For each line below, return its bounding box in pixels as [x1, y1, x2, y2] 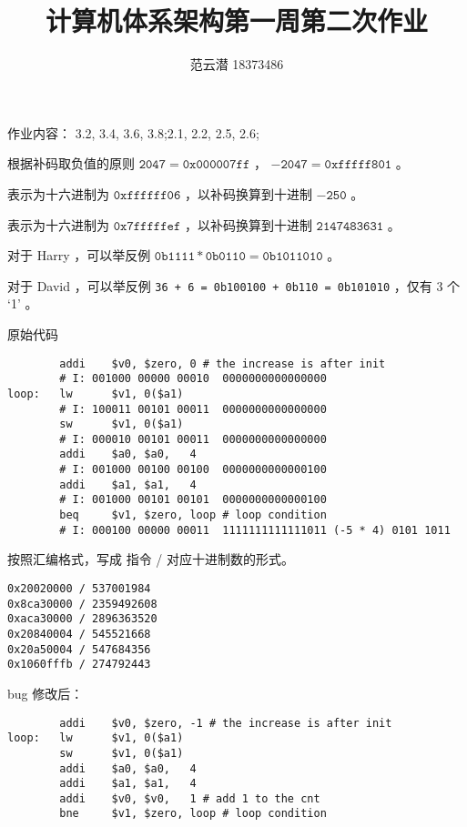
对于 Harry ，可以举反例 [7, 246, 151, 265]
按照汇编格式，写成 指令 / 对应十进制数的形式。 [7, 550, 294, 569]
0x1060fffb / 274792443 [7, 658, 151, 671]
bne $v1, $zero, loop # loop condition [59, 807, 327, 821]
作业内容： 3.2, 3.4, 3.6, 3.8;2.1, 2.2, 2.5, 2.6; [7, 123, 259, 142]
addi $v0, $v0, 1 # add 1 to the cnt [59, 792, 320, 805]
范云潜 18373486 [189, 55, 284, 74]
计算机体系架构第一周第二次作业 [45, 2, 428, 39]
